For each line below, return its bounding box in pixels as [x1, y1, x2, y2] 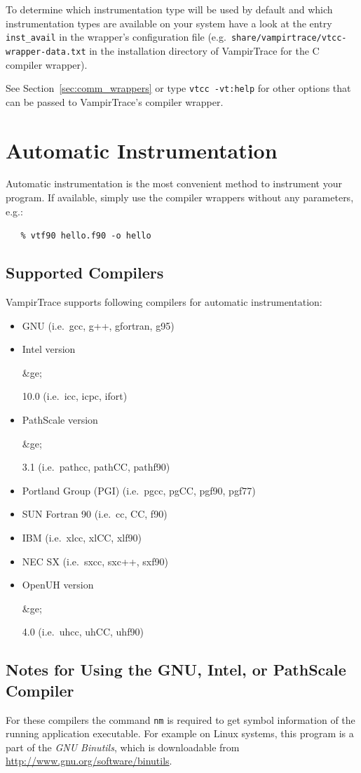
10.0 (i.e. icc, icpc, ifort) [22, 389, 128, 403]
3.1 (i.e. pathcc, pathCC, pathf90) [22, 459, 170, 474]
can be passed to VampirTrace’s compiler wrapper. [6, 94, 224, 109]
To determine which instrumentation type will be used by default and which [6, 2, 333, 16]
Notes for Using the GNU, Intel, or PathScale [6, 659, 346, 680]
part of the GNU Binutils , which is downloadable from [6, 739, 240, 754]
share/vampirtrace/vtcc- [231, 33, 347, 43]
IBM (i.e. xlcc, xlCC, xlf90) [22, 530, 142, 545]
